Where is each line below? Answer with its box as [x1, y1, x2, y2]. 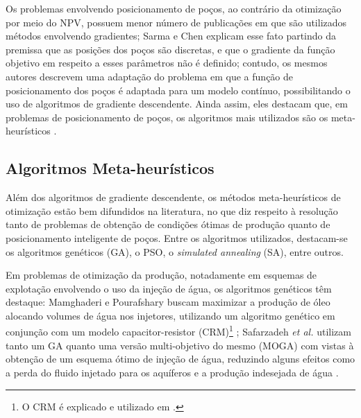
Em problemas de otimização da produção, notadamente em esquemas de [6, 268, 317, 282]
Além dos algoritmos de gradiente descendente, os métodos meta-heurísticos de [6, 190, 341, 204]
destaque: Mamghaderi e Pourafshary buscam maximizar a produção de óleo [6, 295, 330, 309]
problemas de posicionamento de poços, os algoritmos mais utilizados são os [6, 110, 328, 124]
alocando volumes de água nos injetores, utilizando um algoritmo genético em [6, 308, 335, 322]
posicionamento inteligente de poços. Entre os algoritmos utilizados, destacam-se [6, 230, 348, 245]
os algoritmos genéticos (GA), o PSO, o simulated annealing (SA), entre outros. [6, 244, 344, 259]
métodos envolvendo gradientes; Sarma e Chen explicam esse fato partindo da [6, 28, 337, 43]
